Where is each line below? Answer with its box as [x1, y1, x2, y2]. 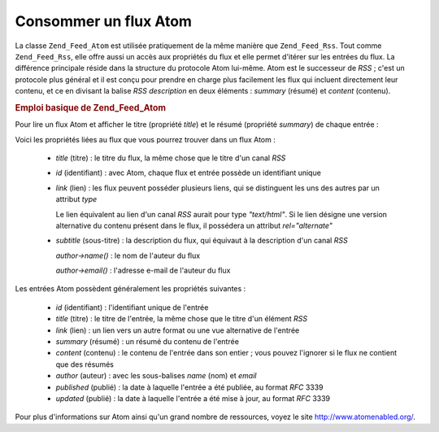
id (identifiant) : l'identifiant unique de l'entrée [55, 302, 209, 312]
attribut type [55, 194, 98, 204]
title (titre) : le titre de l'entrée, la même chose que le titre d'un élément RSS [55, 314, 308, 324]
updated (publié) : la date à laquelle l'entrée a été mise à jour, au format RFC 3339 [55, 393, 331, 403]
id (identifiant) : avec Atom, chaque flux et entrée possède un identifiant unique [55, 168, 321, 178]
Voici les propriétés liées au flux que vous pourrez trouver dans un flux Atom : [15, 134, 276, 144]
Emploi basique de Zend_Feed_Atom [15, 102, 167, 113]
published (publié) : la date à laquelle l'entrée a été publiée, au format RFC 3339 [55, 382, 324, 392]
